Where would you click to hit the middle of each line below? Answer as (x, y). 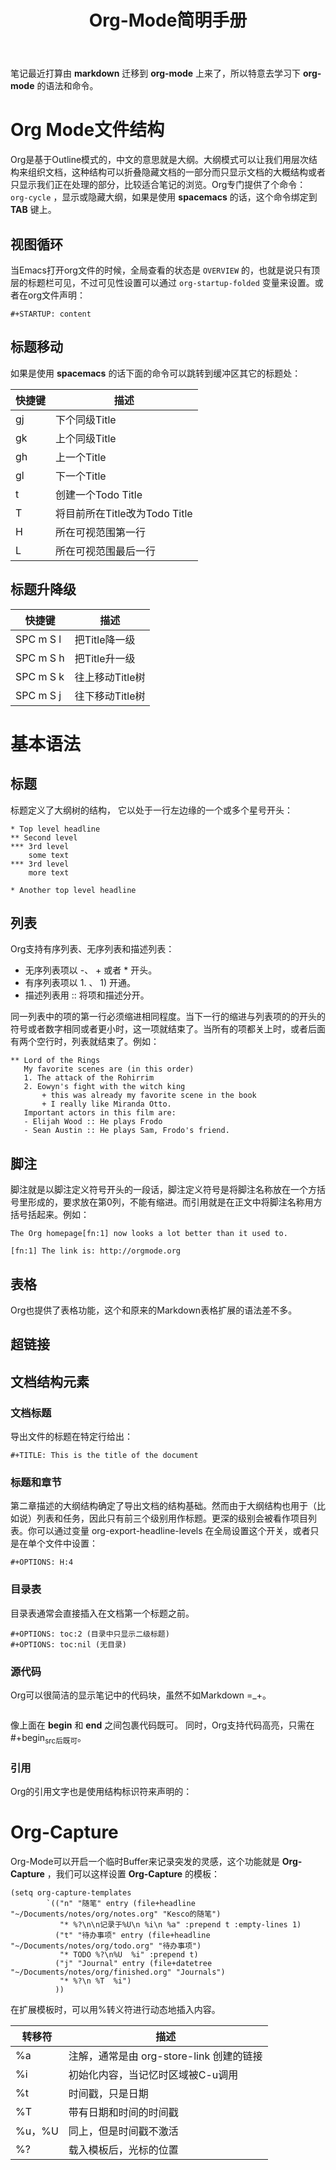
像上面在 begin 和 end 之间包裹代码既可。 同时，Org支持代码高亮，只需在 (162, 1725)
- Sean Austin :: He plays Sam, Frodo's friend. (126, 1131)
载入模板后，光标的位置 (123, 2149)
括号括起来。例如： (50, 1215)
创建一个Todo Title (99, 494)
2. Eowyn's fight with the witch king (104, 1087)
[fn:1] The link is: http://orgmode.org (96, 1251)
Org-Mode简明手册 (168, 20)
